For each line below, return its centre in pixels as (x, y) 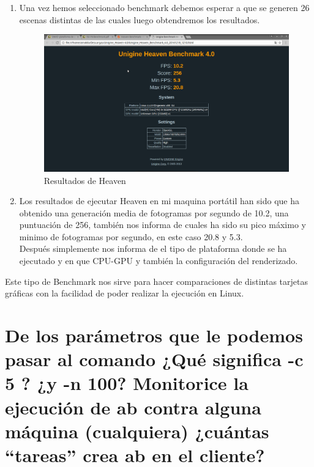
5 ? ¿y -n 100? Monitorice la (127, 383)
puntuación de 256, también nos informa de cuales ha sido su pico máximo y (163, 225)
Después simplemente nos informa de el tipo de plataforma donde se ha (153, 248)
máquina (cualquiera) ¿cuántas (137, 431)
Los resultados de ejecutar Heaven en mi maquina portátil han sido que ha (159, 201)
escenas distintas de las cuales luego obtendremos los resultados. (140, 19)
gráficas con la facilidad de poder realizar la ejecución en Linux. (125, 293)
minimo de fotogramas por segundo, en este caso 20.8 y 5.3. (131, 236)
